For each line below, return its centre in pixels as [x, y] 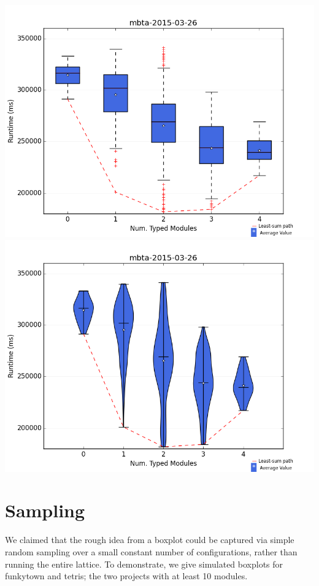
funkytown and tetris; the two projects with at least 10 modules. [126, 576]
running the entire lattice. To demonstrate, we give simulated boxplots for [144, 564]
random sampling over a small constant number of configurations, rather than [151, 551]
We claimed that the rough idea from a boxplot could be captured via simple [150, 540]
